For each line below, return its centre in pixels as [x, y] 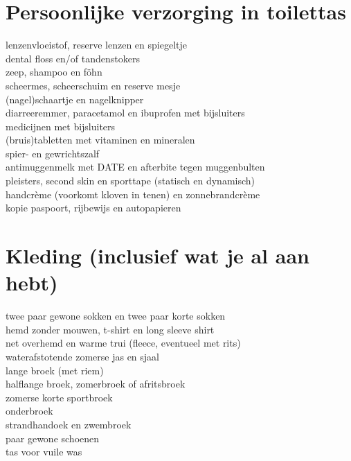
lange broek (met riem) [55, 370]
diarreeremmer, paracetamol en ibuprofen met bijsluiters [125, 113]
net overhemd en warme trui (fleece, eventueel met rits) [123, 343]
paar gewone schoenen [53, 438]
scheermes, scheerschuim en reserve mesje [93, 85]
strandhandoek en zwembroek [69, 424]
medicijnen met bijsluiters [61, 126]
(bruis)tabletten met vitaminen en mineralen [100, 140]
